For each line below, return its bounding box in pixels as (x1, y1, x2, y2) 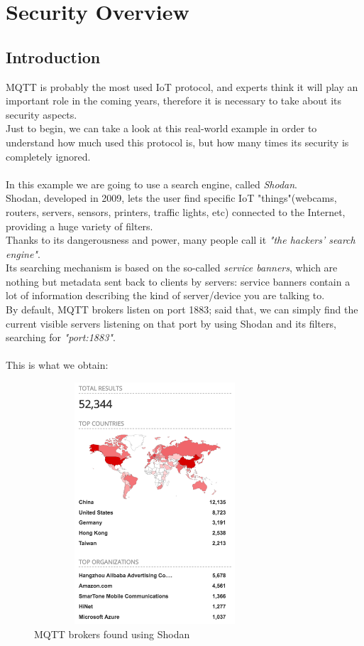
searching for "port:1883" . (6, 330, 116, 345)
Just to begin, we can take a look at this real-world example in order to (6, 121, 317, 136)
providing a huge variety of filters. (6, 218, 153, 233)
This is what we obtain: (6, 357, 109, 372)
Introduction (6, 45, 101, 68)
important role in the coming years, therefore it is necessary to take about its (6, 93, 342, 108)
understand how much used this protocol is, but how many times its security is (6, 134, 349, 149)
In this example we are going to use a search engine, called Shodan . (6, 176, 298, 191)
